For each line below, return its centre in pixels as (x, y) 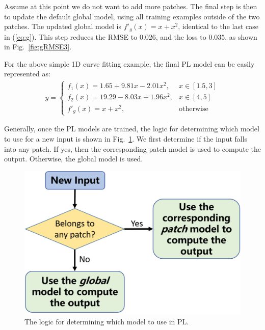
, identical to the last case (218, 26)
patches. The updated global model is (63, 26)
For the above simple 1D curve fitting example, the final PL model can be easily (129, 63)
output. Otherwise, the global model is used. (74, 159)
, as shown (241, 36)
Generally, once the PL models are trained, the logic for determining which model (132, 129)
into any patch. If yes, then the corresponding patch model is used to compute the (132, 148)
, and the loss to (181, 36)
